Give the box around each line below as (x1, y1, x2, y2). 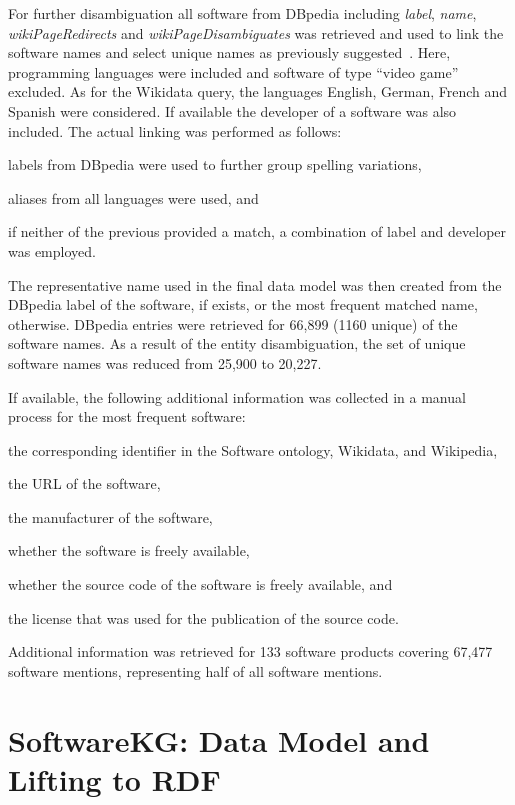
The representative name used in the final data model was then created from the (8, 274, 502, 295)
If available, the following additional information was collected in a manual (8, 386, 466, 407)
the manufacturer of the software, (8, 506, 213, 527)
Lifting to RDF (8, 758, 221, 799)
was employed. (8, 240, 96, 261)
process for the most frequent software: (8, 406, 246, 427)
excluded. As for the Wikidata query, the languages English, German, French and (8, 81, 508, 102)
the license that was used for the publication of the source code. (8, 607, 399, 628)
